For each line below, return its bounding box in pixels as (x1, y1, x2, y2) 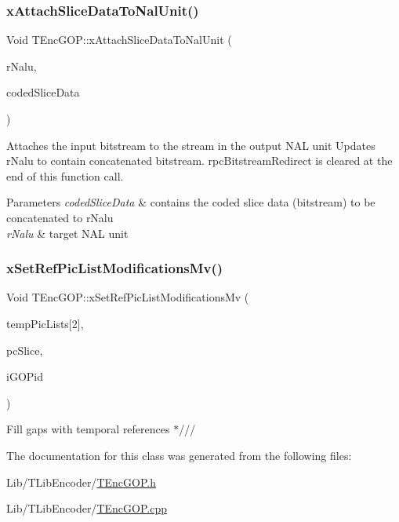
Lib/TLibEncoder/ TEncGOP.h (6, 473, 156, 490)
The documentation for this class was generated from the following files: (6, 447, 352, 463)
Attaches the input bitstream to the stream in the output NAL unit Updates (6, 137, 375, 153)
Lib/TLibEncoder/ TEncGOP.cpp (6, 500, 167, 517)
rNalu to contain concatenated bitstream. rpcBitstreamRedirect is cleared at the (6, 152, 393, 169)
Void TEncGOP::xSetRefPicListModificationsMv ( (6, 289, 249, 305)
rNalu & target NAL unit (6, 224, 129, 241)
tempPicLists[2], (6, 315, 84, 331)
